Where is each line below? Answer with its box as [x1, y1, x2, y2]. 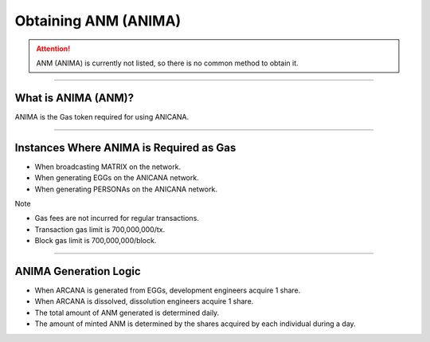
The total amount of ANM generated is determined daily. [34, 308, 220, 317]
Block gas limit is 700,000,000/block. [34, 236, 157, 246]
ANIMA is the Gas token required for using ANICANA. [14, 112, 190, 121]
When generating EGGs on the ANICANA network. [34, 173, 199, 183]
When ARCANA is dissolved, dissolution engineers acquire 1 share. [34, 297, 254, 306]
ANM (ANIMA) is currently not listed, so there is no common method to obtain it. [36, 58, 299, 68]
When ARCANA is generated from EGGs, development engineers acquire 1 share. [34, 285, 301, 295]
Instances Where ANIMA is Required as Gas [14, 140, 236, 155]
